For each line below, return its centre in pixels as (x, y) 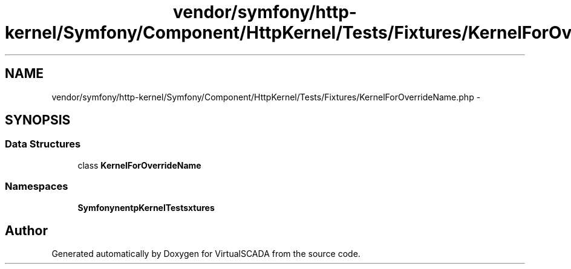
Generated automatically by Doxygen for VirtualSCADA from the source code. (206, 254)
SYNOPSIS (38, 120)
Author (26, 230)
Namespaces (37, 186)
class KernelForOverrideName (139, 165)
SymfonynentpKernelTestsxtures (146, 207)
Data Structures (43, 144)
